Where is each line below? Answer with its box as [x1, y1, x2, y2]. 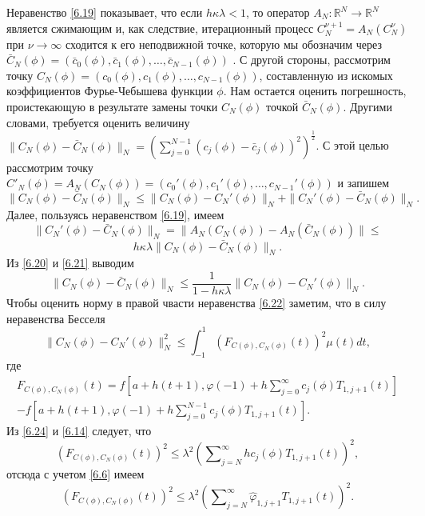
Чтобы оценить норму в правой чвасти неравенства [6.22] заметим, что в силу [6, 294, 387, 310]
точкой [266, 98, 299, 114]
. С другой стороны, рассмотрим [232, 51, 391, 68]
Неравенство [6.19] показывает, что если [6, 4, 203, 20]
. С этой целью [316, 137, 389, 154]
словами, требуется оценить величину [6, 114, 190, 130]
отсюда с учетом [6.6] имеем [6, 466, 145, 482]
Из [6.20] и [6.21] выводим [6, 254, 134, 271]
